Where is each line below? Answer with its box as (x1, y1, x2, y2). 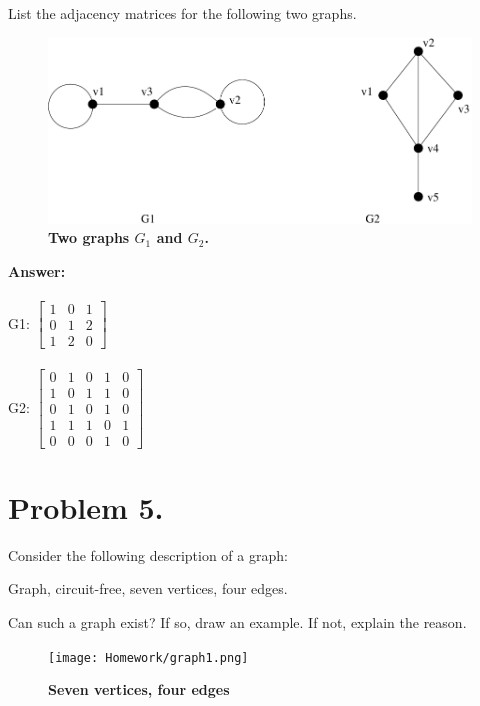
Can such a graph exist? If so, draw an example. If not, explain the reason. (8, 612, 467, 633)
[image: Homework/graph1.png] (48, 650, 249, 665)
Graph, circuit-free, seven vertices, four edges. (8, 578, 288, 599)
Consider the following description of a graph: (8, 544, 288, 565)
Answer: (8, 260, 66, 281)
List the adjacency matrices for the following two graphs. (8, 3, 357, 23)
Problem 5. (8, 486, 164, 527)
